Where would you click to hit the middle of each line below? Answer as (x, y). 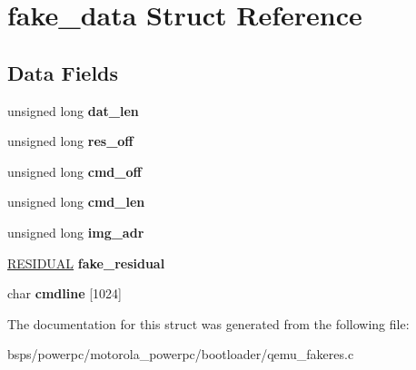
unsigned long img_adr (76, 232)
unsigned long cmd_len (76, 202)
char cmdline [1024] (64, 293)
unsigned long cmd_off (74, 171)
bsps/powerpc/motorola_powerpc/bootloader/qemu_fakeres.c (181, 354)
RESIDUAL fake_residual (86, 263)
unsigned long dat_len (73, 110)
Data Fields (63, 72)
